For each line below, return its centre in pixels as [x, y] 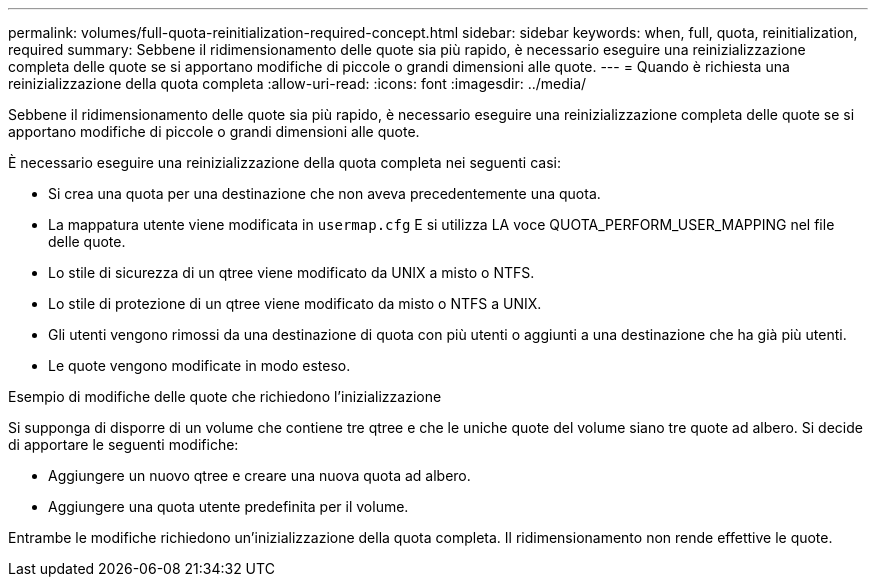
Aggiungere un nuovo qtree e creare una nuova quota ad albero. [259, 475]
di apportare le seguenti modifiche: [123, 444]
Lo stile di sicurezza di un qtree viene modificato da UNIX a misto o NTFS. [291, 272]
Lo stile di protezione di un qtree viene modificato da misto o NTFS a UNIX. [295, 303]
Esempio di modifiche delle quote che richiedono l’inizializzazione [225, 396]
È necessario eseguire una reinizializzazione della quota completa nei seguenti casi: [284, 162]
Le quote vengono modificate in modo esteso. [199, 365]
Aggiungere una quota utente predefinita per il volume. [228, 506]
